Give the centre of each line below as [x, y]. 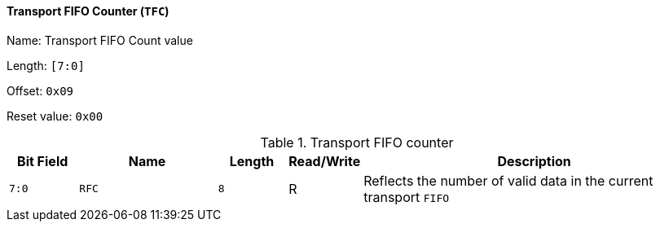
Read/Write [325, 161]
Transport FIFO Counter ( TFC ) [88, 11]
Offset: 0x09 [40, 90]
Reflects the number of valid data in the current [508, 180]
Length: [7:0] [46, 65]
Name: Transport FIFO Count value [100, 40]
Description [534, 161]
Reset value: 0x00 [55, 116]
